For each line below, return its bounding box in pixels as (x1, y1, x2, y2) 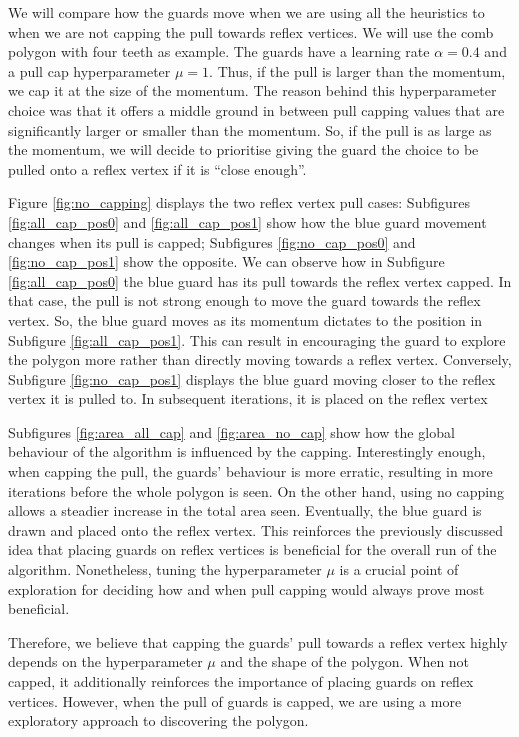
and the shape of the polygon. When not (220, 651, 470, 672)
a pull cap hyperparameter (8, 60, 171, 81)
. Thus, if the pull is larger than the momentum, (209, 60, 506, 81)
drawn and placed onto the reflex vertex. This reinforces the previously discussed (8, 519, 503, 540)
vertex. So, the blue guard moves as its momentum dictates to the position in (8, 309, 483, 330)
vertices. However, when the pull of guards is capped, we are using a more (8, 690, 462, 711)
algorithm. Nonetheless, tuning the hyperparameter (8, 559, 322, 580)
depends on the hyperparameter (8, 651, 203, 672)
